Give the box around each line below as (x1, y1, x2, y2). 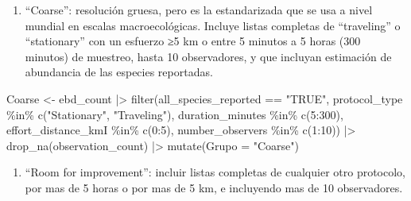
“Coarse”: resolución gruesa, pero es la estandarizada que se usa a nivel (25, 2, 373, 17)
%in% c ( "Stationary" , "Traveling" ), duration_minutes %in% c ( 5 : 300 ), (6, 106, 343, 122)
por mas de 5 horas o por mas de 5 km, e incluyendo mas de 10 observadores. (25, 179, 403, 195)
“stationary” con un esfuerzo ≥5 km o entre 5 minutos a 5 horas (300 (25, 33, 361, 49)
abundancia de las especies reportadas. (25, 64, 213, 80)
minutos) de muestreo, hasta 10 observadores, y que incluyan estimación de (25, 48, 392, 64)
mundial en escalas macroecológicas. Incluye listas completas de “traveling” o (25, 17, 401, 33)
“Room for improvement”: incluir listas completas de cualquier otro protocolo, (25, 164, 406, 180)
